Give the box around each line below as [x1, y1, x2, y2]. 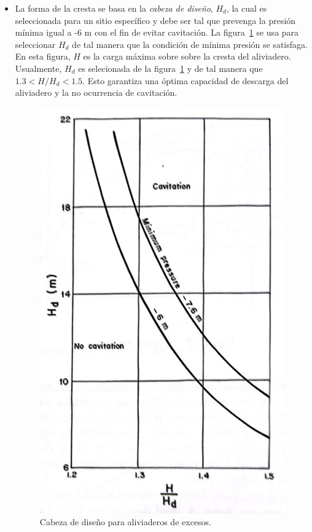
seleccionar [15, 37, 56, 50]
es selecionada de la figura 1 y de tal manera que [78, 61, 263, 74]
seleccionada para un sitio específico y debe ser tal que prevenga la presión [15, 14, 296, 26]
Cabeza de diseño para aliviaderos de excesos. [39, 515, 211, 528]
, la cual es [226, 2, 267, 14]
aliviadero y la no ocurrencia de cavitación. [15, 86, 177, 99]
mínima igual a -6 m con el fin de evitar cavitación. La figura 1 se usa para [15, 26, 299, 39]
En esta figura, [15, 50, 71, 63]
